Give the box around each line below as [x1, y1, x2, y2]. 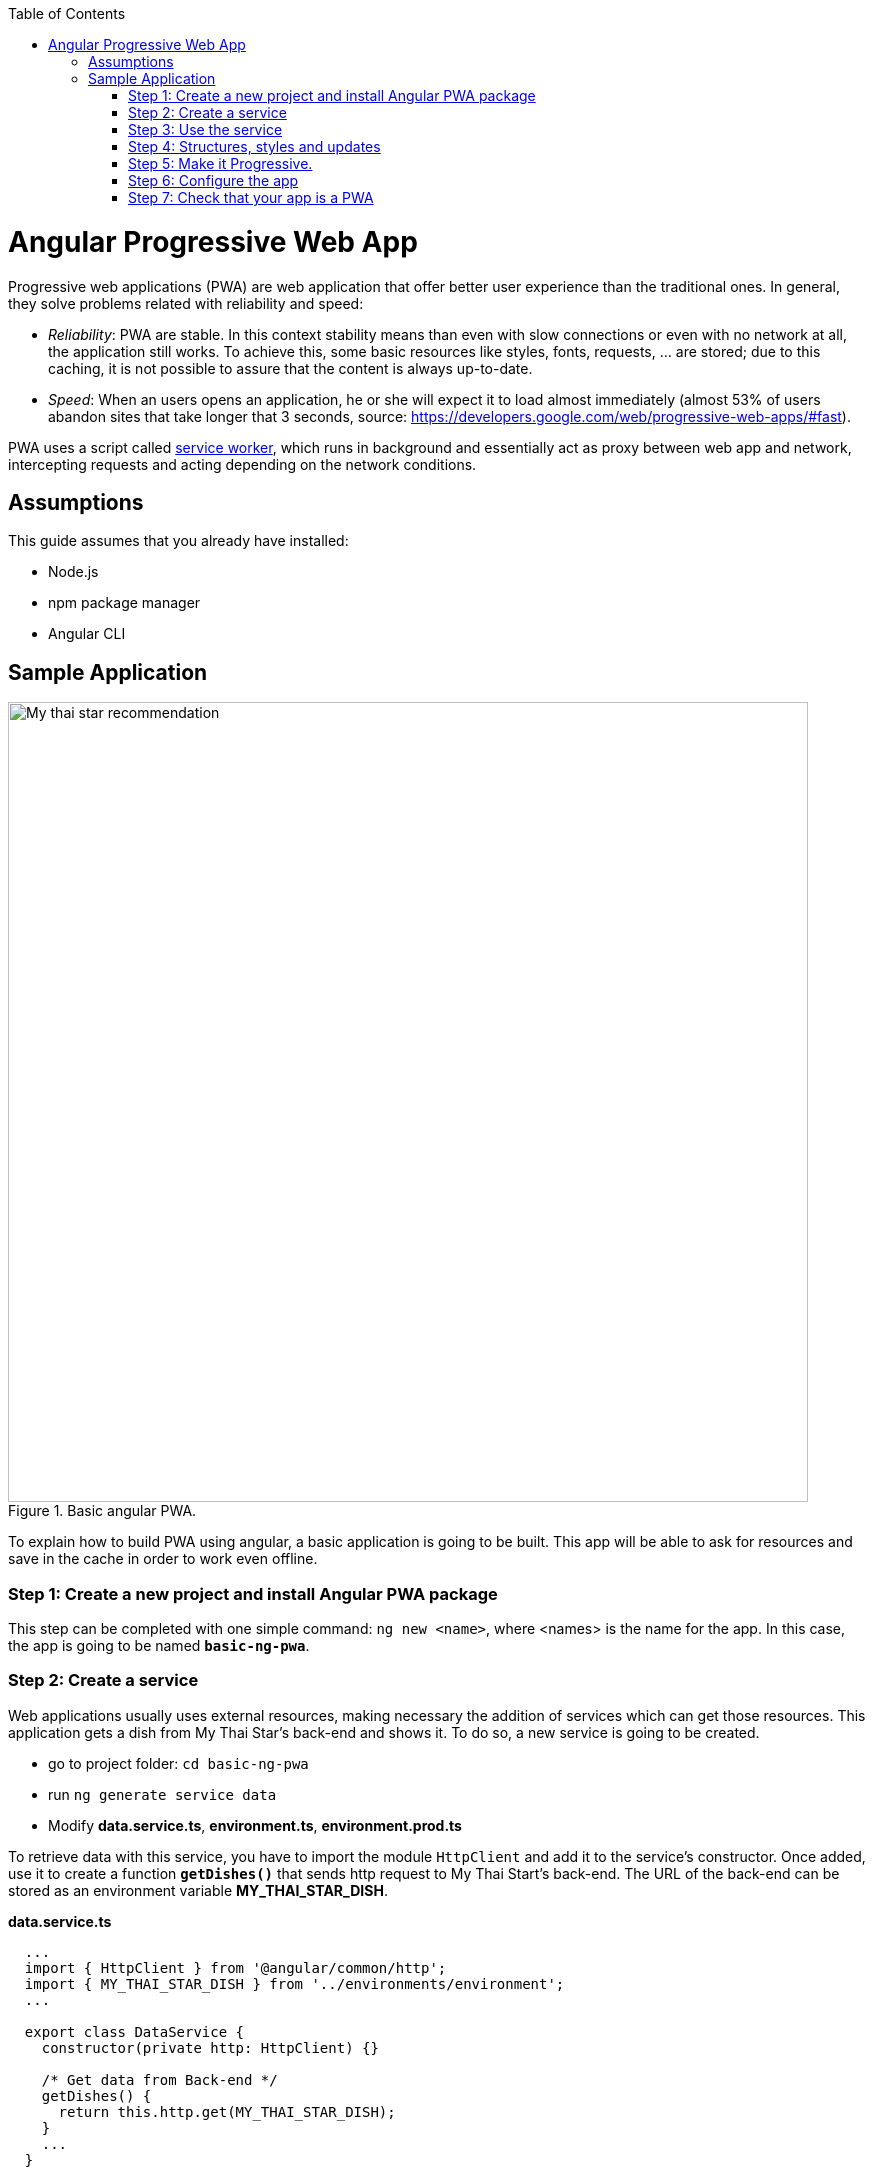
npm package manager [48, 594, 201, 612]
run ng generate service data [48, 1785, 277, 1803]
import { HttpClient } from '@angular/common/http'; [24, 1959, 447, 1976]
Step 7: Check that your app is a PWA [128, 189, 374, 206]
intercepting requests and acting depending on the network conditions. [8, 455, 477, 473]
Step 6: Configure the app [128, 172, 299, 189]
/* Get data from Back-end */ [41, 2071, 278, 2088]
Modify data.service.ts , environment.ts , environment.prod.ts [48, 1816, 462, 1834]
